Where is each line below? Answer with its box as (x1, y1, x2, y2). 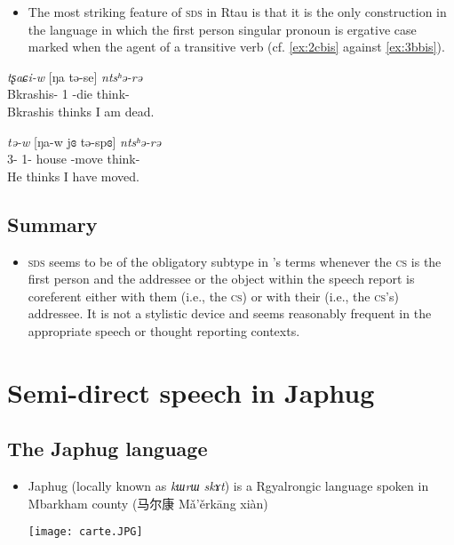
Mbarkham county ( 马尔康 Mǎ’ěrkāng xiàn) (28, 493, 268, 512)
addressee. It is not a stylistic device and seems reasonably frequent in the (28, 304, 432, 323)
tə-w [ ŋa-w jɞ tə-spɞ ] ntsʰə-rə (7, 132, 162, 150)
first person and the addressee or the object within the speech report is (28, 269, 415, 288)
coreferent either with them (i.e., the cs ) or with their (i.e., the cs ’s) (28, 286, 399, 305)
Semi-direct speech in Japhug (7, 373, 375, 410)
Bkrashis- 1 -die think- (7, 84, 130, 103)
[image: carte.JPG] (28, 525, 143, 539)
